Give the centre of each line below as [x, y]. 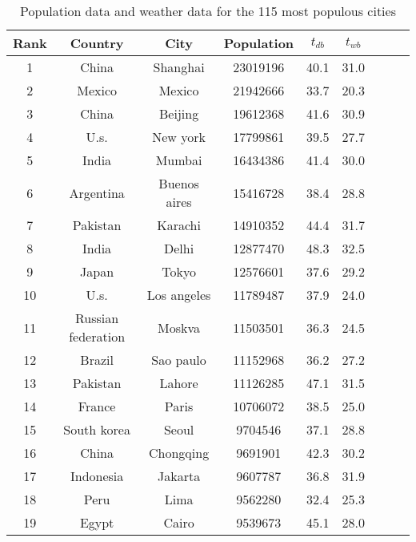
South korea [97, 429]
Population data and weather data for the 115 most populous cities [208, 11]
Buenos [179, 183]
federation [97, 336]
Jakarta [179, 476]
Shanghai [179, 67]
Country [97, 43]
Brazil [97, 360]
